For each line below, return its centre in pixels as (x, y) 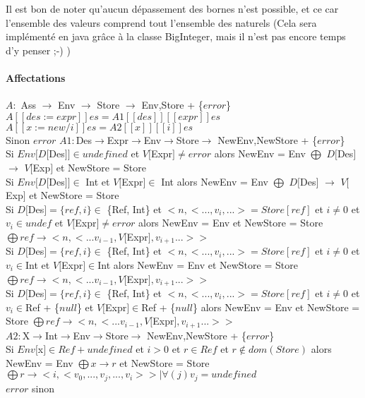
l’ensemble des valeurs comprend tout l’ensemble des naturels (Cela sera (161, 22)
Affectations (36, 77)
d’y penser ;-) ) (38, 50)
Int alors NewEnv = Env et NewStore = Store (198, 264)
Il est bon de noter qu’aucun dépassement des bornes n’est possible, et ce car (172, 8)
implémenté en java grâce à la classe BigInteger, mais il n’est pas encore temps (176, 36)
